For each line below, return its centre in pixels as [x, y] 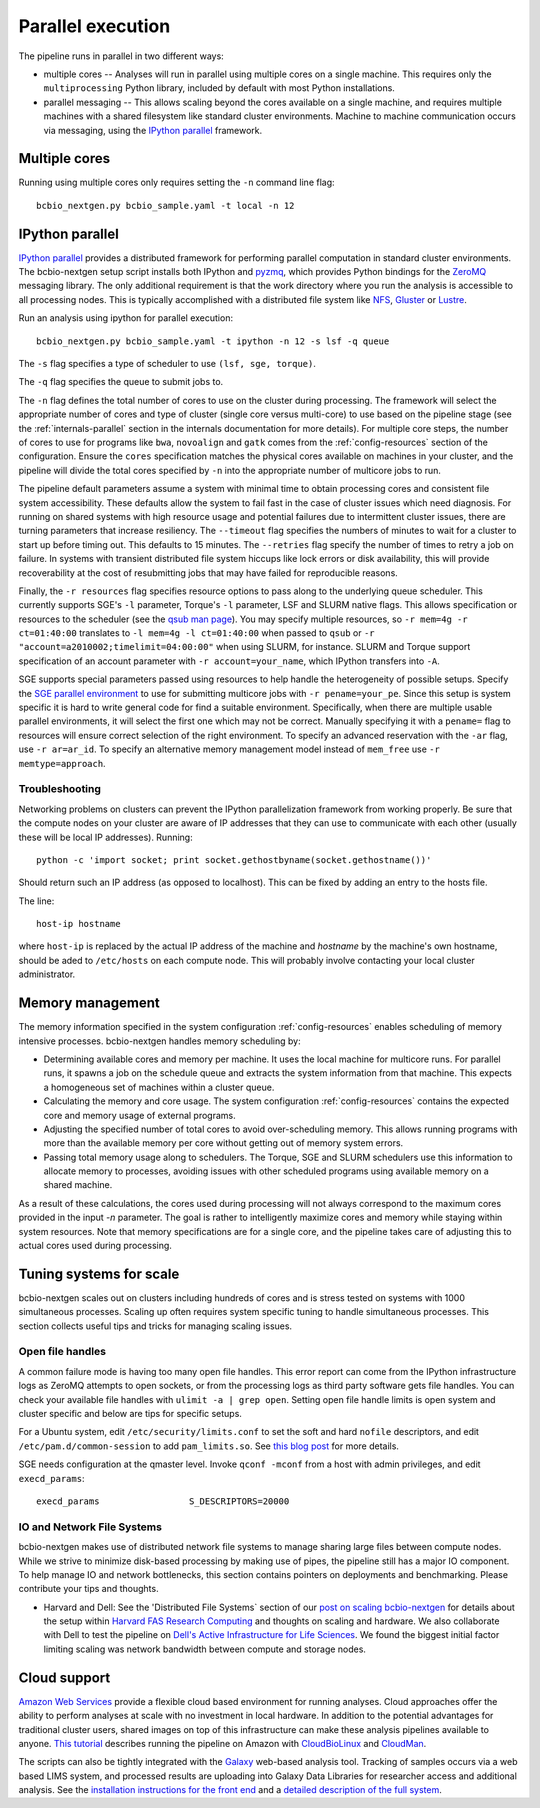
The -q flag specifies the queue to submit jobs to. [121, 382]
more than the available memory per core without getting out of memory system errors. [223, 1143]
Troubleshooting [60, 789]
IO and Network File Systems [90, 1527]
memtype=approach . [62, 763]
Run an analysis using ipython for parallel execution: [126, 318]
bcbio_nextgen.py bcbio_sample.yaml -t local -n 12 [165, 205]
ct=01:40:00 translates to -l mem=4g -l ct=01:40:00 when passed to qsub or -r [196, 633]
